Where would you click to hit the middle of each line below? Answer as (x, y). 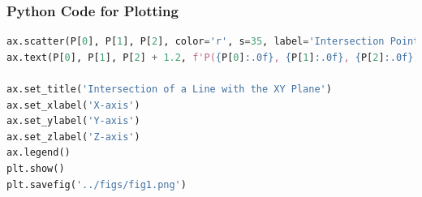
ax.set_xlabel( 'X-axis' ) (73, 105)
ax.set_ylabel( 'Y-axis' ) (73, 121)
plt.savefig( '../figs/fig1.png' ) (97, 184)
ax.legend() (39, 153)
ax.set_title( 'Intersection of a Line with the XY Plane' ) (169, 89)
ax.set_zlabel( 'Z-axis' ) (73, 137)
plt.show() (36, 168)
